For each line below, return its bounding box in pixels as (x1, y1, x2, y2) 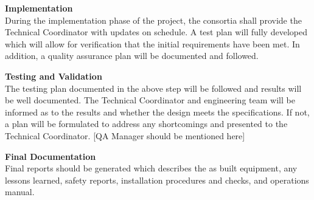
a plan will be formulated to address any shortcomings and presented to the (5, 117, 288, 130)
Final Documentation (5, 150, 96, 162)
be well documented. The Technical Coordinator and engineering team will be (5, 94, 295, 106)
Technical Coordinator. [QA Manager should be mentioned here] (5, 129, 245, 142)
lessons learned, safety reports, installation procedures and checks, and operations (5, 173, 309, 186)
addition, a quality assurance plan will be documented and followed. (5, 49, 259, 62)
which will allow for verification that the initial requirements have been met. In (5, 37, 300, 50)
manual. (5, 185, 35, 198)
